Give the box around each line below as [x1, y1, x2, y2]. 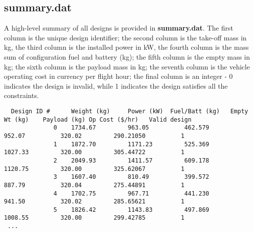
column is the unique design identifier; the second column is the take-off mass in [4, 32, 247, 42]
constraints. [4, 90, 39, 100]
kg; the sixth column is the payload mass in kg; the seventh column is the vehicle [4, 61, 250, 71]
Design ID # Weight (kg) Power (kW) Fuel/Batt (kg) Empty [11, 107, 248, 115]
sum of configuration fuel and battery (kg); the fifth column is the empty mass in [4, 51, 250, 62]
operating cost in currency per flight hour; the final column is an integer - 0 [4, 71, 233, 81]
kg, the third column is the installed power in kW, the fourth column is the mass [4, 42, 249, 52]
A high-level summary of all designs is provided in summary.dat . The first [4, 23, 233, 33]
